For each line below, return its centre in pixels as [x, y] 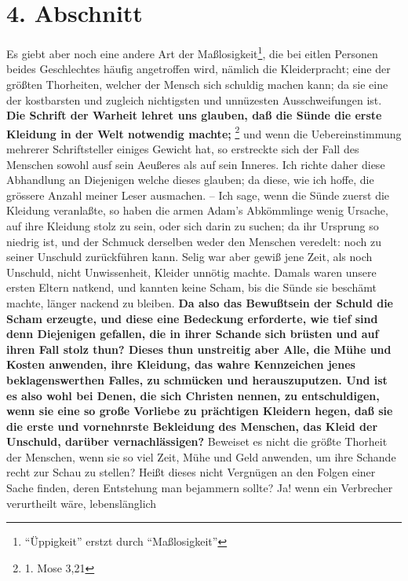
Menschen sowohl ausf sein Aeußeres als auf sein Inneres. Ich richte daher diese [196, 164]
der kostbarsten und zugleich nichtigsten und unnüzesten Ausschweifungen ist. [194, 99]
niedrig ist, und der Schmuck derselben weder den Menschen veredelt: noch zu [194, 241]
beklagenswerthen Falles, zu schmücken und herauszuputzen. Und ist [197, 379]
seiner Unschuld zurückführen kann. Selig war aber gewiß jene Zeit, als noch [189, 257]
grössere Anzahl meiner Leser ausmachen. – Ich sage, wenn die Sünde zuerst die [198, 195]
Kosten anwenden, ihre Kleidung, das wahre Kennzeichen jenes [181, 364]
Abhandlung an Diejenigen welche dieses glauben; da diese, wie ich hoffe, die [190, 180]
